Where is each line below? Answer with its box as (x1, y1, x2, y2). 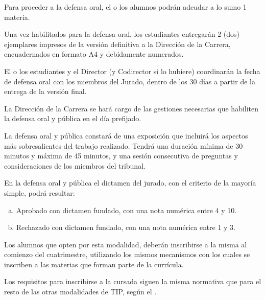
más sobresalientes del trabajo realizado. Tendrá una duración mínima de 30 (4, 140, 243, 151)
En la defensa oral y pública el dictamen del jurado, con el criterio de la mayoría (4, 177, 256, 188)
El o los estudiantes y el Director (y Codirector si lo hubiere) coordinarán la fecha (4, 65, 260, 76)
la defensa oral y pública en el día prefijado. (4, 113, 141, 124)
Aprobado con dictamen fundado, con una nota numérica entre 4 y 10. (16, 204, 237, 215)
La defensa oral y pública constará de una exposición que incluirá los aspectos (4, 130, 248, 141)
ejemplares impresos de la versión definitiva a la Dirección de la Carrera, (4, 38, 231, 49)
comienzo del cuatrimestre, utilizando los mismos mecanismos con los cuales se (4, 249, 250, 260)
